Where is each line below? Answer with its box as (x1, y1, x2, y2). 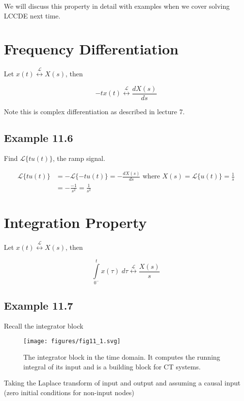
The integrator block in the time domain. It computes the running (23, 352, 220, 362)
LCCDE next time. (4, 10, 61, 20)
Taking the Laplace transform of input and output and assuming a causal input (4, 378, 241, 388)
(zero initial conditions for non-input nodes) (4, 387, 134, 397)
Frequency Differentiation (4, 39, 179, 59)
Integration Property (4, 212, 147, 232)
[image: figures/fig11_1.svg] (23, 338, 121, 345)
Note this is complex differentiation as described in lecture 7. (4, 106, 185, 116)
